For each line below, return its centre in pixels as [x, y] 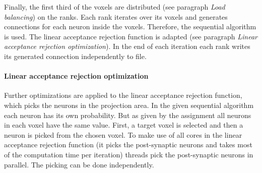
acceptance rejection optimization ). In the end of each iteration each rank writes [127, 46]
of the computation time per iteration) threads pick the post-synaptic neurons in [129, 154]
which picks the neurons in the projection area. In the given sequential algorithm [129, 105]
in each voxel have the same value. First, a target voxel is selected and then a [124, 125]
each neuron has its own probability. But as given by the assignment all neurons [128, 115]
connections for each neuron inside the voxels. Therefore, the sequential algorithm [130, 26]
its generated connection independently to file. [75, 56]
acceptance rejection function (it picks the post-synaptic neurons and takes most [128, 145]
